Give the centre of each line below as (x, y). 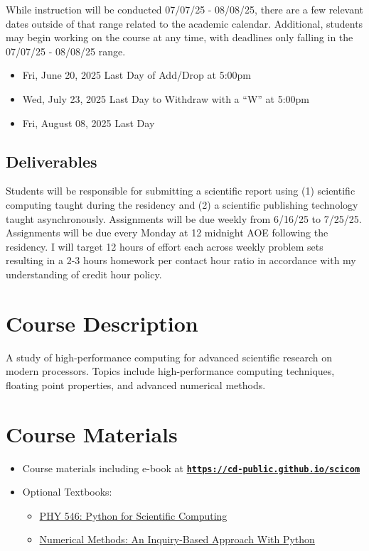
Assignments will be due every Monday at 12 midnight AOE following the (167, 233)
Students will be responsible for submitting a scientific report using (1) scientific (181, 191)
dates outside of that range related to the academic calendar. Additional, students (184, 23)
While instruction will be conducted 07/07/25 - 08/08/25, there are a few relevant (185, 9)
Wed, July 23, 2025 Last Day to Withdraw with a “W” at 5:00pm (166, 98)
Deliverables (52, 161)
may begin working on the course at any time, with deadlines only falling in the (180, 37)
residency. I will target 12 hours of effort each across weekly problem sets (165, 246)
